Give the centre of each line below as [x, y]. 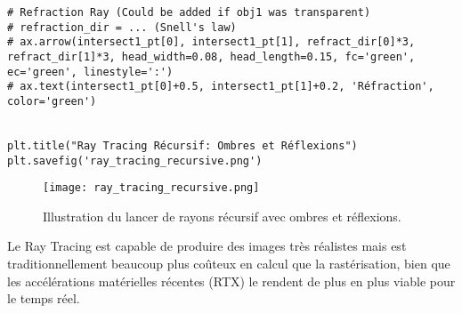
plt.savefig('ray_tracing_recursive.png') [135, 161]
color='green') [52, 101]
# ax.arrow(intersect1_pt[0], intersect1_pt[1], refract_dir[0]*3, [211, 42]
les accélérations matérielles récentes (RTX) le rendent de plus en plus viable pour [231, 281]
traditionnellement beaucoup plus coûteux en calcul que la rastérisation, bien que [229, 264]
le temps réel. [44, 298]
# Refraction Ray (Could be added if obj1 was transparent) [189, 12]
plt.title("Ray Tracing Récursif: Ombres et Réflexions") [182, 145]
